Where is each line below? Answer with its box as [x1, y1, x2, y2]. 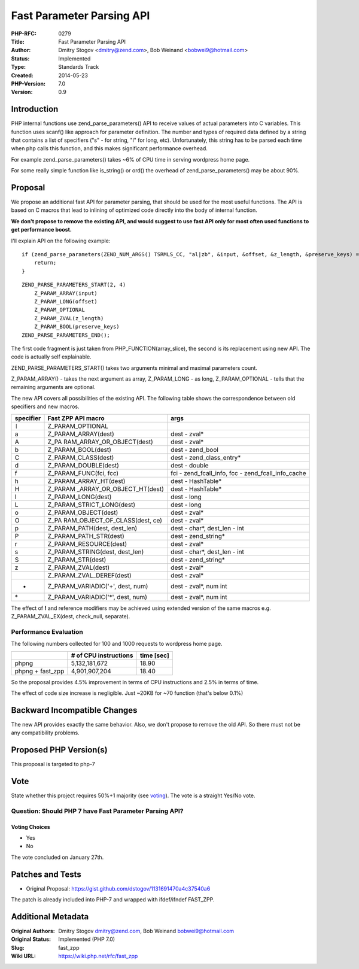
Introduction [11, 104, 59, 114]
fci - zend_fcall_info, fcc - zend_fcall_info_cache [171, 469, 306, 477]
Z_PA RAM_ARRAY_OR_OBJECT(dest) [47, 438, 153, 446]
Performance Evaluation [11, 627, 83, 636]
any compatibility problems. [11, 729, 80, 736]
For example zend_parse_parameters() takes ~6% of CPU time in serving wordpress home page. [11, 156, 250, 163]
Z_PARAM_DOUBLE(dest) [47, 461, 120, 469]
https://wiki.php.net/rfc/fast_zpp [58, 952, 138, 960]
